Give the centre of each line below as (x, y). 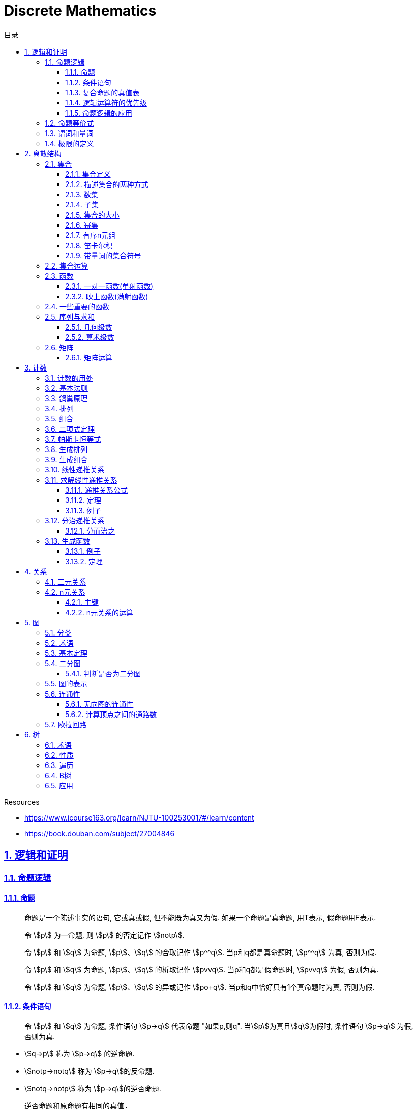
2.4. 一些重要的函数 (77, 306)
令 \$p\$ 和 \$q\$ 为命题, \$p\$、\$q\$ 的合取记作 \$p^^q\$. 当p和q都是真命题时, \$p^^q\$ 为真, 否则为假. (201, 952)
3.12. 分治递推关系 (75, 520)
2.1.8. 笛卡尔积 (89, 245)
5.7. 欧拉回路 (66, 724)
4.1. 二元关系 (66, 581)
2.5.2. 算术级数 (90, 337)
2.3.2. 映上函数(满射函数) (107, 296)
